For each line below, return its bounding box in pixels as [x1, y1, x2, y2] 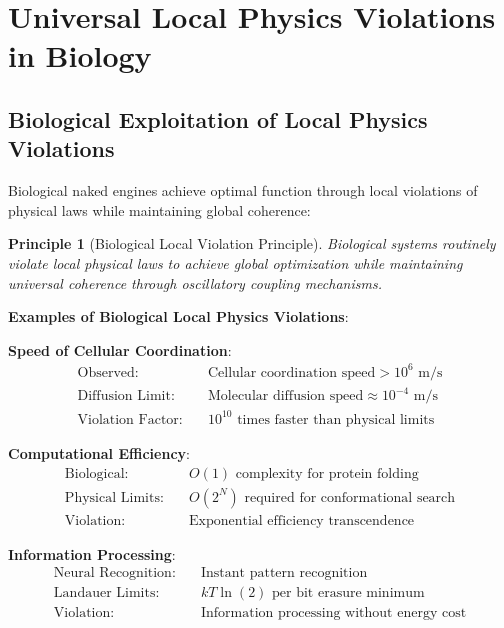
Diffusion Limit [77, 389, 171, 404]
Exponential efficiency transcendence [189, 513, 415, 528]
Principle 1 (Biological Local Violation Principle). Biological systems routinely [8, 233, 496, 254]
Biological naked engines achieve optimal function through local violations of [8, 180, 478, 201]
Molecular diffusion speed [207, 389, 364, 404]
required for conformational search [244, 490, 456, 505]
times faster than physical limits [237, 412, 435, 427]
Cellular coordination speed [207, 365, 376, 380]
